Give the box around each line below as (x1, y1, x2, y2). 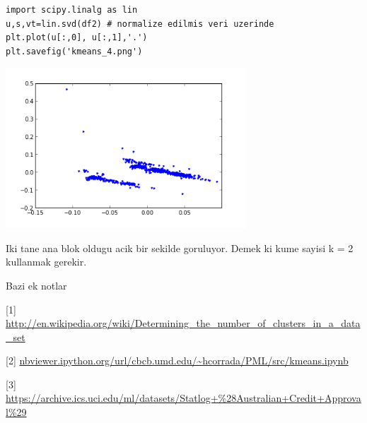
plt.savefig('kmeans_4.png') (6, 46, 143, 56)
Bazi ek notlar (6, 278, 67, 292)
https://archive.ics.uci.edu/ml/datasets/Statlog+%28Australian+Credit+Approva (6, 391, 361, 405)
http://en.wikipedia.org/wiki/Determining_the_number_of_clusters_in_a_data (6, 316, 361, 330)
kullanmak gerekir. (6, 254, 87, 269)
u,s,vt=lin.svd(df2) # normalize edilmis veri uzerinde (6, 18, 274, 29)
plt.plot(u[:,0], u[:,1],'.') (6, 32, 148, 43)
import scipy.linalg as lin (6, 5, 138, 15)
